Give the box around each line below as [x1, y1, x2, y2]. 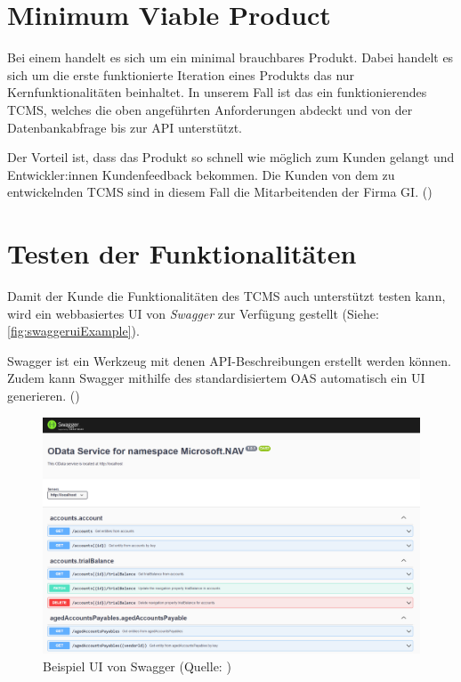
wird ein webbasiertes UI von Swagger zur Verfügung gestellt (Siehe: [7, 304, 379, 322]
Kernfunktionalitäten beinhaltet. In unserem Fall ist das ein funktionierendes [7, 83, 427, 101]
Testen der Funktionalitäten [7, 235, 357, 272]
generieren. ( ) [7, 386, 80, 404]
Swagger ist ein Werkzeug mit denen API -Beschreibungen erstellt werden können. [7, 351, 451, 369]
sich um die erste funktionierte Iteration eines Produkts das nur [7, 65, 355, 84]
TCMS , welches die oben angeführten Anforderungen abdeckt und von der [7, 100, 413, 118]
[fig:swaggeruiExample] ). [7, 321, 140, 340]
